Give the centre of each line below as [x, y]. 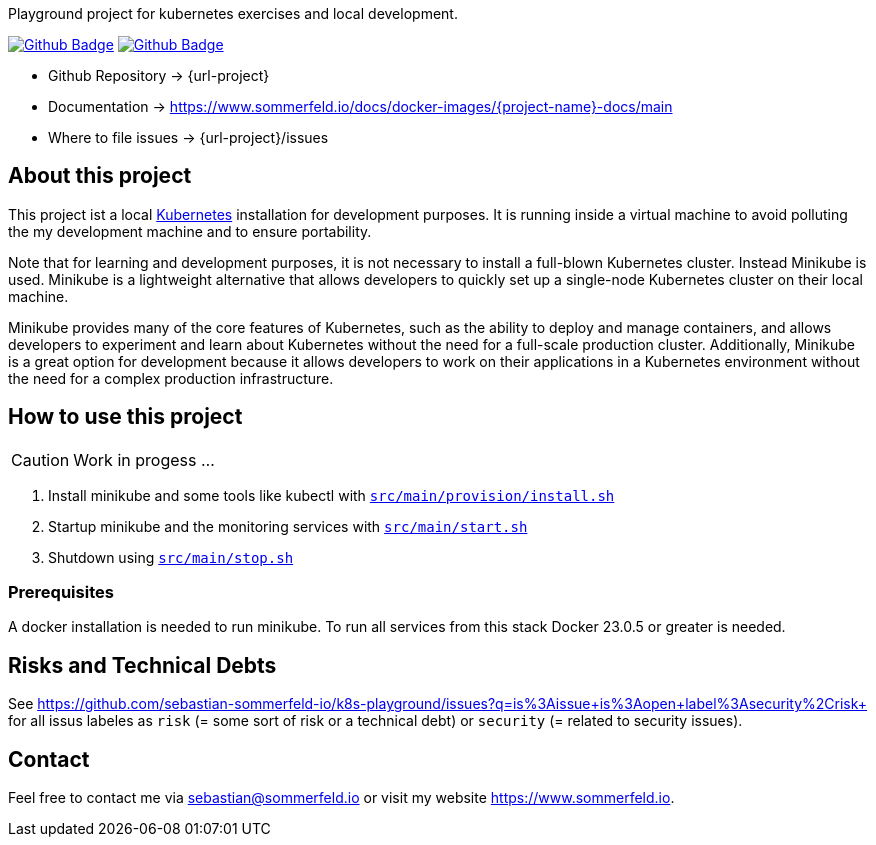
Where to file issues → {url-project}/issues [188, 137]
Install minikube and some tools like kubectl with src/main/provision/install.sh [331, 495]
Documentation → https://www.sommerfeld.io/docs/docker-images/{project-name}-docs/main [360, 106]
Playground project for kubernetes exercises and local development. [233, 13]
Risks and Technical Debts [142, 665]
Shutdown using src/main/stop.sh [171, 557]
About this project [100, 176]
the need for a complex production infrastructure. [171, 378]
